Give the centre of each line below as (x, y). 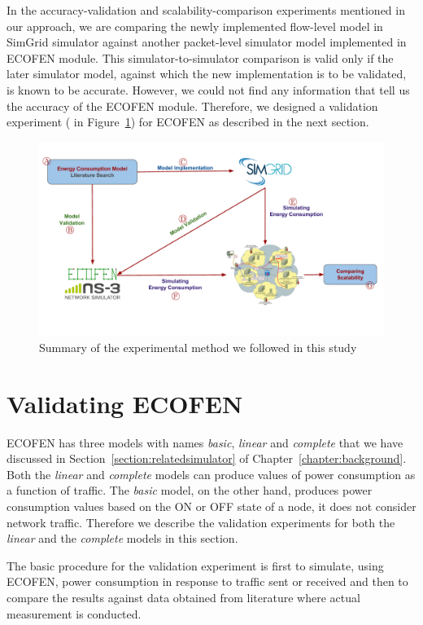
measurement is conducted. (74, 613)
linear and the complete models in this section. (122, 538)
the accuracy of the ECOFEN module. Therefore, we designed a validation (192, 106)
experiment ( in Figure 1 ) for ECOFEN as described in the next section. (188, 122)
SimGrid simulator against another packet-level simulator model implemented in (207, 42)
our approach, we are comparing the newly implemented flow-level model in (195, 26)
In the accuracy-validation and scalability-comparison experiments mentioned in (206, 10)
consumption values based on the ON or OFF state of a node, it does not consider (211, 506)
